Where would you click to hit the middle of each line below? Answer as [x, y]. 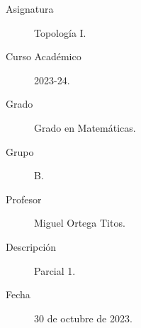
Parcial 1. [55, 270]
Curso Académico [44, 56]
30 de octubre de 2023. [83, 318]
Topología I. [60, 32]
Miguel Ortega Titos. [80, 223]
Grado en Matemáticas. [85, 127]
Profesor [24, 199]
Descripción [31, 246]
